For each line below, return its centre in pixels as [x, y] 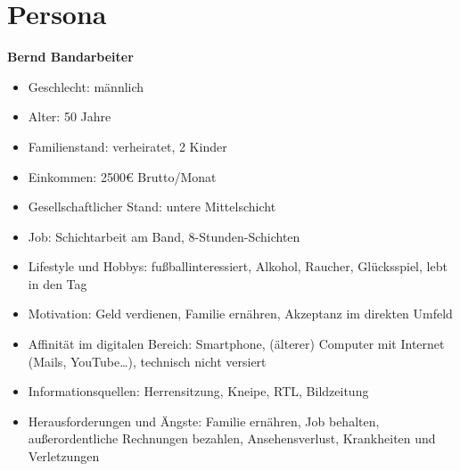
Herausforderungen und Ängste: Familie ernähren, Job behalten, [204, 421]
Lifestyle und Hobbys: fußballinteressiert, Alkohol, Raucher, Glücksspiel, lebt [238, 266]
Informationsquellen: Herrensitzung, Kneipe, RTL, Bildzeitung [198, 391]
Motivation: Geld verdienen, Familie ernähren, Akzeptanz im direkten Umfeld [240, 314]
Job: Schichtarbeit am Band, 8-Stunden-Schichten [164, 236]
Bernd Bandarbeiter [70, 57]
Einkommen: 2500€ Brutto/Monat [122, 176]
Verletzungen [64, 456]
